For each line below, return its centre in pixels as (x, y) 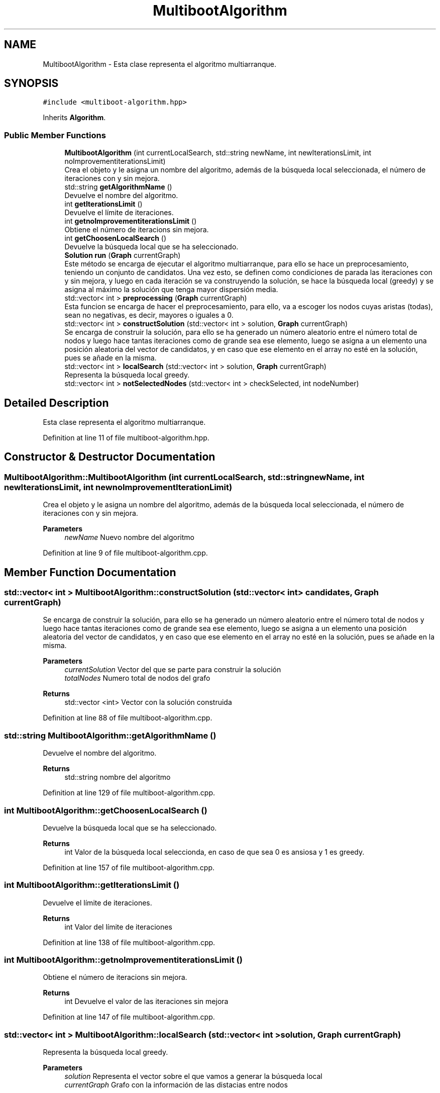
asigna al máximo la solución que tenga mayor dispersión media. (171, 290)
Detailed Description (57, 403)
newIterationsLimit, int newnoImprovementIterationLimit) (118, 487)
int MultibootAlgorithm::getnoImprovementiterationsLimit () (123, 960)
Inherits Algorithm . (74, 118)
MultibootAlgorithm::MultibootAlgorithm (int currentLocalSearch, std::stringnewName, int (184, 477)
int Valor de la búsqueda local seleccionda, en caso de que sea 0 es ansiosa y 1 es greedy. (214, 852)
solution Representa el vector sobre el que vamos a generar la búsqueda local (193, 1076)
